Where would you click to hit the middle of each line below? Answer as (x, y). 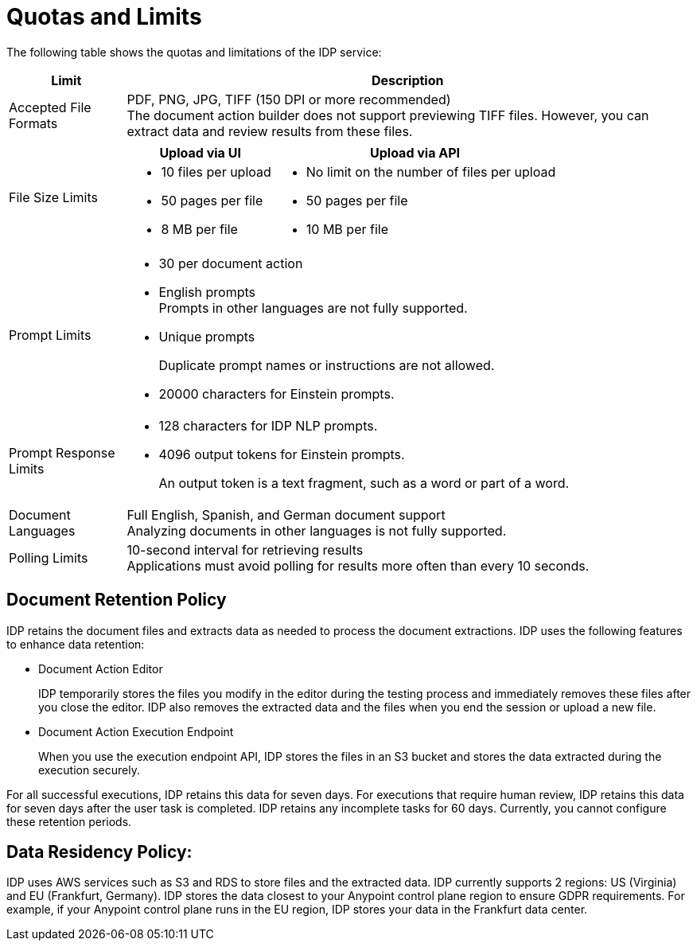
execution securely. (89, 770)
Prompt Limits (50, 335)
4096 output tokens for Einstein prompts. (282, 454)
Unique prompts (207, 336)
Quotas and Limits (104, 17)
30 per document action (231, 263)
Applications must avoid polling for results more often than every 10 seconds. (358, 565)
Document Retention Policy (117, 600)
